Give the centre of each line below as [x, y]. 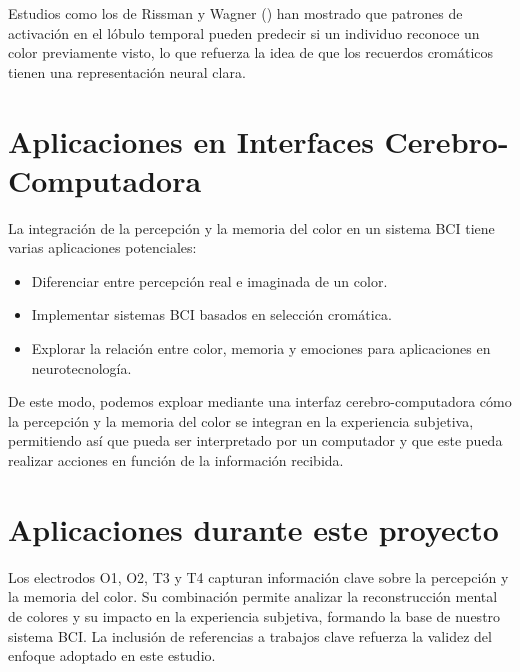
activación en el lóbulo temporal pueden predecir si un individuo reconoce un [244, 32]
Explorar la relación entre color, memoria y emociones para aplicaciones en [261, 348]
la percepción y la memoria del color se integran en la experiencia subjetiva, [241, 420]
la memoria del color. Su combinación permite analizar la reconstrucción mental [253, 596]
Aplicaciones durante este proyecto [253, 528]
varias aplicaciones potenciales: [102, 247]
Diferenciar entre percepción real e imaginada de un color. [209, 280]
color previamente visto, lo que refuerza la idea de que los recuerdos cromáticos [251, 52]
